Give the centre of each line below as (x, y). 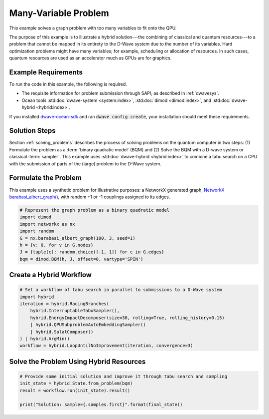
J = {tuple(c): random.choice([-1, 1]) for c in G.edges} (92, 252)
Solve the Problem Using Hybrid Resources (77, 361)
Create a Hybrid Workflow (51, 275)
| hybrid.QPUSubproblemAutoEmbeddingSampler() (88, 325)
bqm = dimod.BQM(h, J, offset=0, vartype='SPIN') (81, 259)
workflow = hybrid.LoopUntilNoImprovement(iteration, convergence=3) (106, 346)
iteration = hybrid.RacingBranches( (65, 304)
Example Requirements (46, 72)
